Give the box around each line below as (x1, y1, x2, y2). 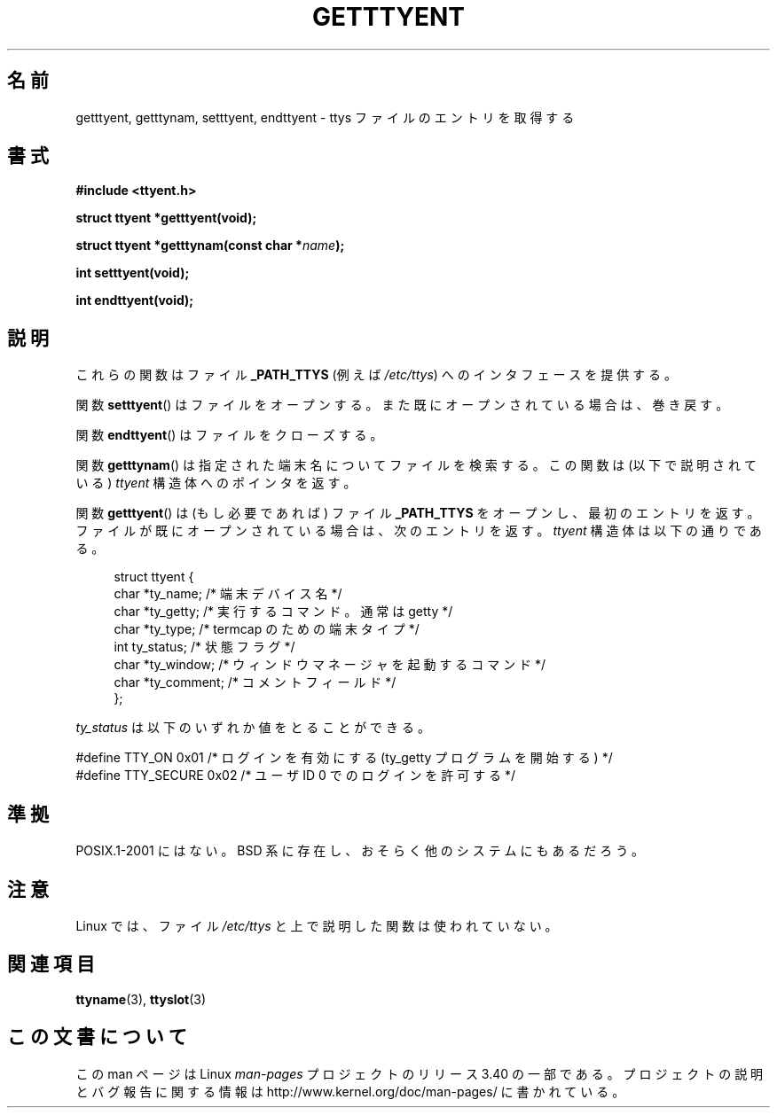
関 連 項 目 (7, 953, 95, 976)
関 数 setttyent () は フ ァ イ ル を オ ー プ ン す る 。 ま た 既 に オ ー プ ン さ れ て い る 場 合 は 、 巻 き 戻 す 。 (75, 397, 729, 413)
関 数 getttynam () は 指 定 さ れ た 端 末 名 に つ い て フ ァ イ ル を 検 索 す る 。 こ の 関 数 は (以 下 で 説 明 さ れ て (75, 457, 757, 473)
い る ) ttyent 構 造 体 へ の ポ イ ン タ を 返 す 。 (75, 475, 357, 491)
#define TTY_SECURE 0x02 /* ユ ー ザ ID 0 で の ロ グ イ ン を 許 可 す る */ (75, 768, 516, 784)
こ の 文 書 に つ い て (7, 1025, 187, 1049)
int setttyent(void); (75, 265, 190, 281)
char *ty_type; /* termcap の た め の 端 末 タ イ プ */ (114, 621, 420, 637)
